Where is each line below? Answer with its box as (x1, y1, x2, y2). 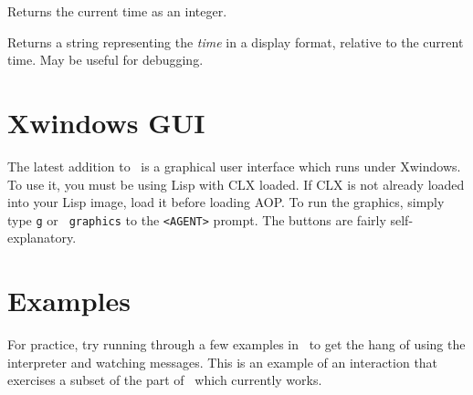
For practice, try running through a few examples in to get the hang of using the (7, 335, 466, 354)
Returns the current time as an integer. (7, 2, 227, 20)
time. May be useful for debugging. (7, 50, 204, 69)
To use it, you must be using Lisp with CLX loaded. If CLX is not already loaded (7, 174, 465, 193)
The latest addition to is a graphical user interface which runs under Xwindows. (7, 156, 461, 175)
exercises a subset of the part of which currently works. (7, 370, 322, 390)
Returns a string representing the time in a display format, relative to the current (7, 32, 464, 51)
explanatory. (7, 228, 77, 247)
